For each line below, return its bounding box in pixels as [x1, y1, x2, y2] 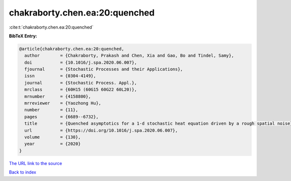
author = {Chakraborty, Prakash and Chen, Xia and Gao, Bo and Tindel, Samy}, [24, 53, 234, 58]
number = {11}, [24, 107, 79, 113]
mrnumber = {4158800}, [24, 94, 91, 99]
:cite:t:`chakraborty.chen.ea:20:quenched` [9, 24, 94, 30]
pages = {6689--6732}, [24, 114, 99, 119]
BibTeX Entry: [9, 33, 37, 39]
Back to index [9, 169, 36, 175]
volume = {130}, [24, 134, 81, 140]
